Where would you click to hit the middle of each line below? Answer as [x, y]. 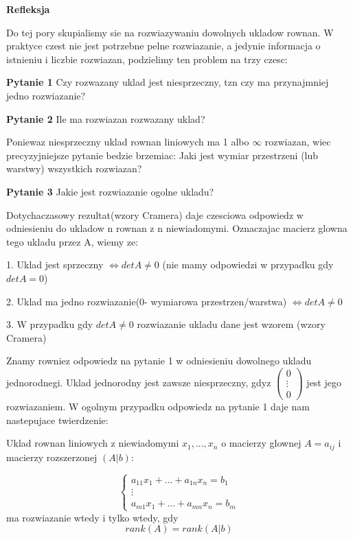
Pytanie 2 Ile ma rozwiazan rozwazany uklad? [106, 118]
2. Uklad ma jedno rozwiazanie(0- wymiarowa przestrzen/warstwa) [147, 301]
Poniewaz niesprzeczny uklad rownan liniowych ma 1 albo [128, 142]
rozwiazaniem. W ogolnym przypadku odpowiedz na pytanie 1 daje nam [158, 407]
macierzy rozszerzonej [52, 457]
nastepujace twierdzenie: [57, 420]
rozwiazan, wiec [298, 142]
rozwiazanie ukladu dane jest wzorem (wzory [231, 324]
